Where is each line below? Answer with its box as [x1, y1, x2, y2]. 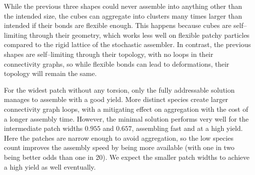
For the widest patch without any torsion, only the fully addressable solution [4, 84, 235, 95]
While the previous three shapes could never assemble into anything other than [4, 1, 242, 11]
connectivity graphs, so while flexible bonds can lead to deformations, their [4, 58, 229, 69]
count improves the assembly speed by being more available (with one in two [4, 142, 235, 152]
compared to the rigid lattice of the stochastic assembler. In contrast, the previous [4, 39, 251, 50]
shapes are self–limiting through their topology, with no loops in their [4, 49, 213, 59]
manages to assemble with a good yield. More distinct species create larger [4, 94, 229, 104]
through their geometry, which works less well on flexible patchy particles [29, 29, 250, 40]
